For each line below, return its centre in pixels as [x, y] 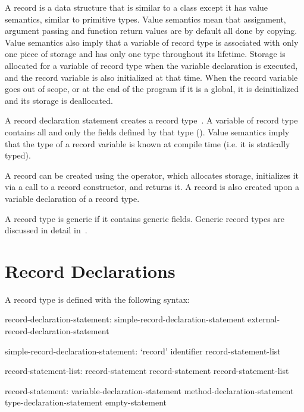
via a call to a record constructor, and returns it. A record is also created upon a [152, 187]
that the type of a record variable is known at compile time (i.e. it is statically [148, 143]
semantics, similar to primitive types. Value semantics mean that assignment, [145, 19]
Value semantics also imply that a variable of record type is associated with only [152, 42]
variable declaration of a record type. [72, 198]
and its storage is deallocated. [59, 100]
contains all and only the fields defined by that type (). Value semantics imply [147, 131]
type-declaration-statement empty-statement [86, 402]
